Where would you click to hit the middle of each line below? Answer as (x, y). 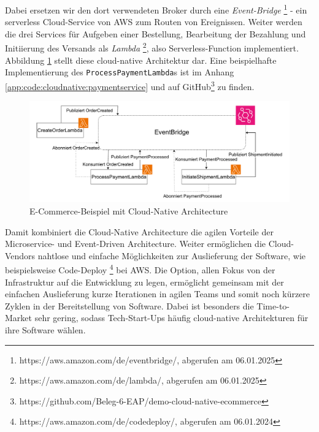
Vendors (20, 255)
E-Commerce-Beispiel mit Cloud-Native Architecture (129, 210)
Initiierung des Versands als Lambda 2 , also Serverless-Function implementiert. (152, 47)
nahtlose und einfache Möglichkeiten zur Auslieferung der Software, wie (172, 255)
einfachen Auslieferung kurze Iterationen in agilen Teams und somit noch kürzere (158, 294)
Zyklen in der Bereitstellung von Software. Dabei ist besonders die (129, 305)
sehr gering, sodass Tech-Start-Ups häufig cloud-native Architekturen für (171, 318)
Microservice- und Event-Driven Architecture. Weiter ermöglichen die (136, 244)
